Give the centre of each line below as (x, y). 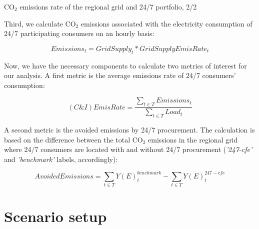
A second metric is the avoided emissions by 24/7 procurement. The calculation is (129, 129)
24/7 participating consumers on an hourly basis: (79, 33)
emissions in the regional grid (193, 139)
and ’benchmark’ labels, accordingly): (61, 159)
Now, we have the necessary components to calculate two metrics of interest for (125, 65)
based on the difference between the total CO (73, 139)
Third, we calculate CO (40, 23)
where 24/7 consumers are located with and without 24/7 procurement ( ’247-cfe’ (128, 149)
